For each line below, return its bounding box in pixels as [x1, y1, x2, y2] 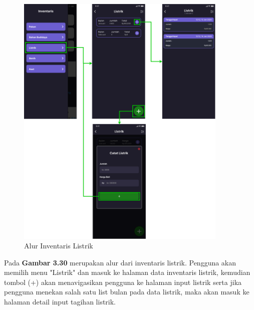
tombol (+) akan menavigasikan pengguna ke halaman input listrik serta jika [4, 276, 242, 287]
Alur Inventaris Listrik [24, 240, 93, 251]
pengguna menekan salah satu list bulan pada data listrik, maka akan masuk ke [4, 286, 249, 297]
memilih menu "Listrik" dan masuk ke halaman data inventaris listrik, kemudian [4, 267, 250, 277]
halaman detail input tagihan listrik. [4, 296, 116, 307]
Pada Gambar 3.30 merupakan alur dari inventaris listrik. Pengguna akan [4, 257, 236, 267]
